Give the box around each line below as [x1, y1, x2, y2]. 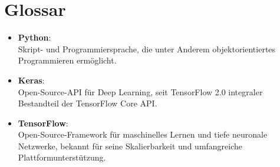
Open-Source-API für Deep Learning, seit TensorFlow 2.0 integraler [18, 85, 263, 98]
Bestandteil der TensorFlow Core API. [18, 97, 157, 109]
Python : [18, 31, 51, 44]
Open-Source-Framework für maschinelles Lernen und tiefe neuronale [18, 128, 268, 141]
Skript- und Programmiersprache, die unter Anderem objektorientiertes [18, 42, 276, 55]
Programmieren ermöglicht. [18, 54, 117, 66]
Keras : [18, 74, 45, 86]
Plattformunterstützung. [18, 151, 106, 163]
